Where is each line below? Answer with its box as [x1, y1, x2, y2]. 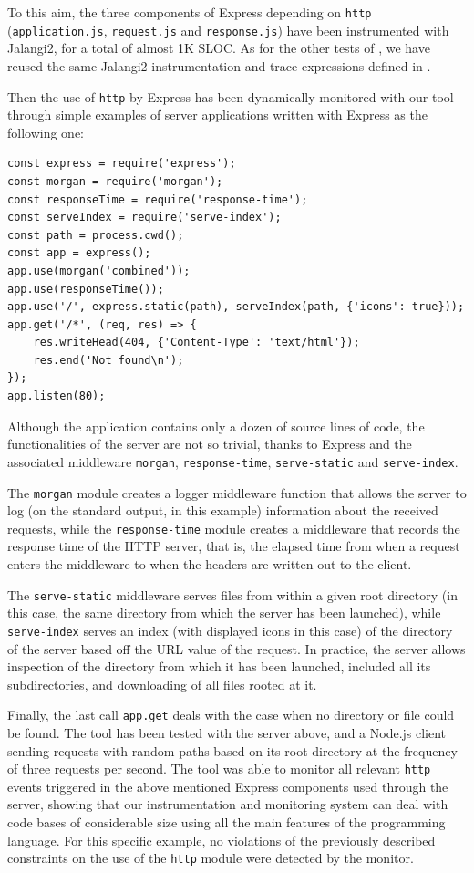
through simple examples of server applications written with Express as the [7, 105, 428, 124]
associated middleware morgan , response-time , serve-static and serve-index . [7, 452, 459, 471]
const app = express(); [7, 246, 151, 260]
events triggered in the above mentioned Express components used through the [7, 776, 448, 795]
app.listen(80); [7, 390, 106, 403]
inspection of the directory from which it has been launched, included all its [7, 657, 431, 676]
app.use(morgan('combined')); [7, 264, 191, 277]
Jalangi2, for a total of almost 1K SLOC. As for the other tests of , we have [7, 38, 430, 57]
